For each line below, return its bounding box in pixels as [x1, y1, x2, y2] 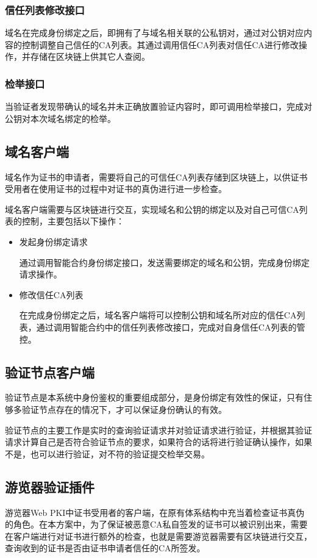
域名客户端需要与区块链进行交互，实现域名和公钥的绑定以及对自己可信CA [5, 202, 299, 215]
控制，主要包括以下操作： [21, 215, 124, 227]
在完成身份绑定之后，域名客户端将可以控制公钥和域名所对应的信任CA [19, 309, 297, 321]
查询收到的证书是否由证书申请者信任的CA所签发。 [5, 542, 205, 554]
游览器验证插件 [5, 477, 94, 496]
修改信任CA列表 [19, 288, 84, 301]
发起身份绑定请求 [19, 235, 88, 248]
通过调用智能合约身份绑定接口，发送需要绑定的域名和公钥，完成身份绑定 [19, 256, 310, 268]
